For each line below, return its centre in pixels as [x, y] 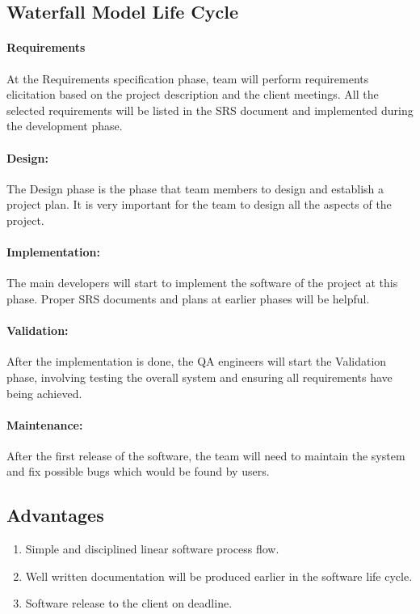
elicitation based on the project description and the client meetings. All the [193, 94]
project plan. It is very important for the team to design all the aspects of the [199, 204]
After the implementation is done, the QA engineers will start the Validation [197, 361]
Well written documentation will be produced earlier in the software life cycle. [219, 576]
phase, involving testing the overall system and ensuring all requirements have [199, 377]
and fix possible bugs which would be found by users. [138, 471]
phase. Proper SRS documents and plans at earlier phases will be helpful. [188, 298]
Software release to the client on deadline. [129, 603]
